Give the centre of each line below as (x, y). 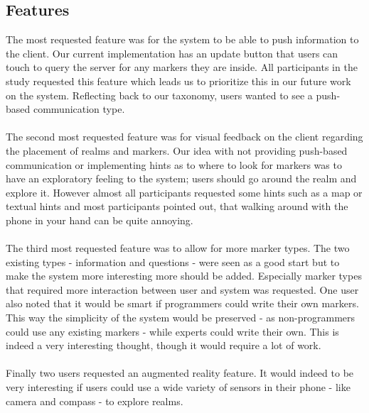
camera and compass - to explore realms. (95, 401)
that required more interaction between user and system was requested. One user (182, 289)
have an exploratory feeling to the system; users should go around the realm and (181, 178)
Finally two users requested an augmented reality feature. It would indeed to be (180, 373)
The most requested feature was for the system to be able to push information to (182, 39)
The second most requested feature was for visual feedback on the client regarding (184, 137)
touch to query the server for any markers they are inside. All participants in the (182, 67)
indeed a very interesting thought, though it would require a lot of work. (164, 345)
